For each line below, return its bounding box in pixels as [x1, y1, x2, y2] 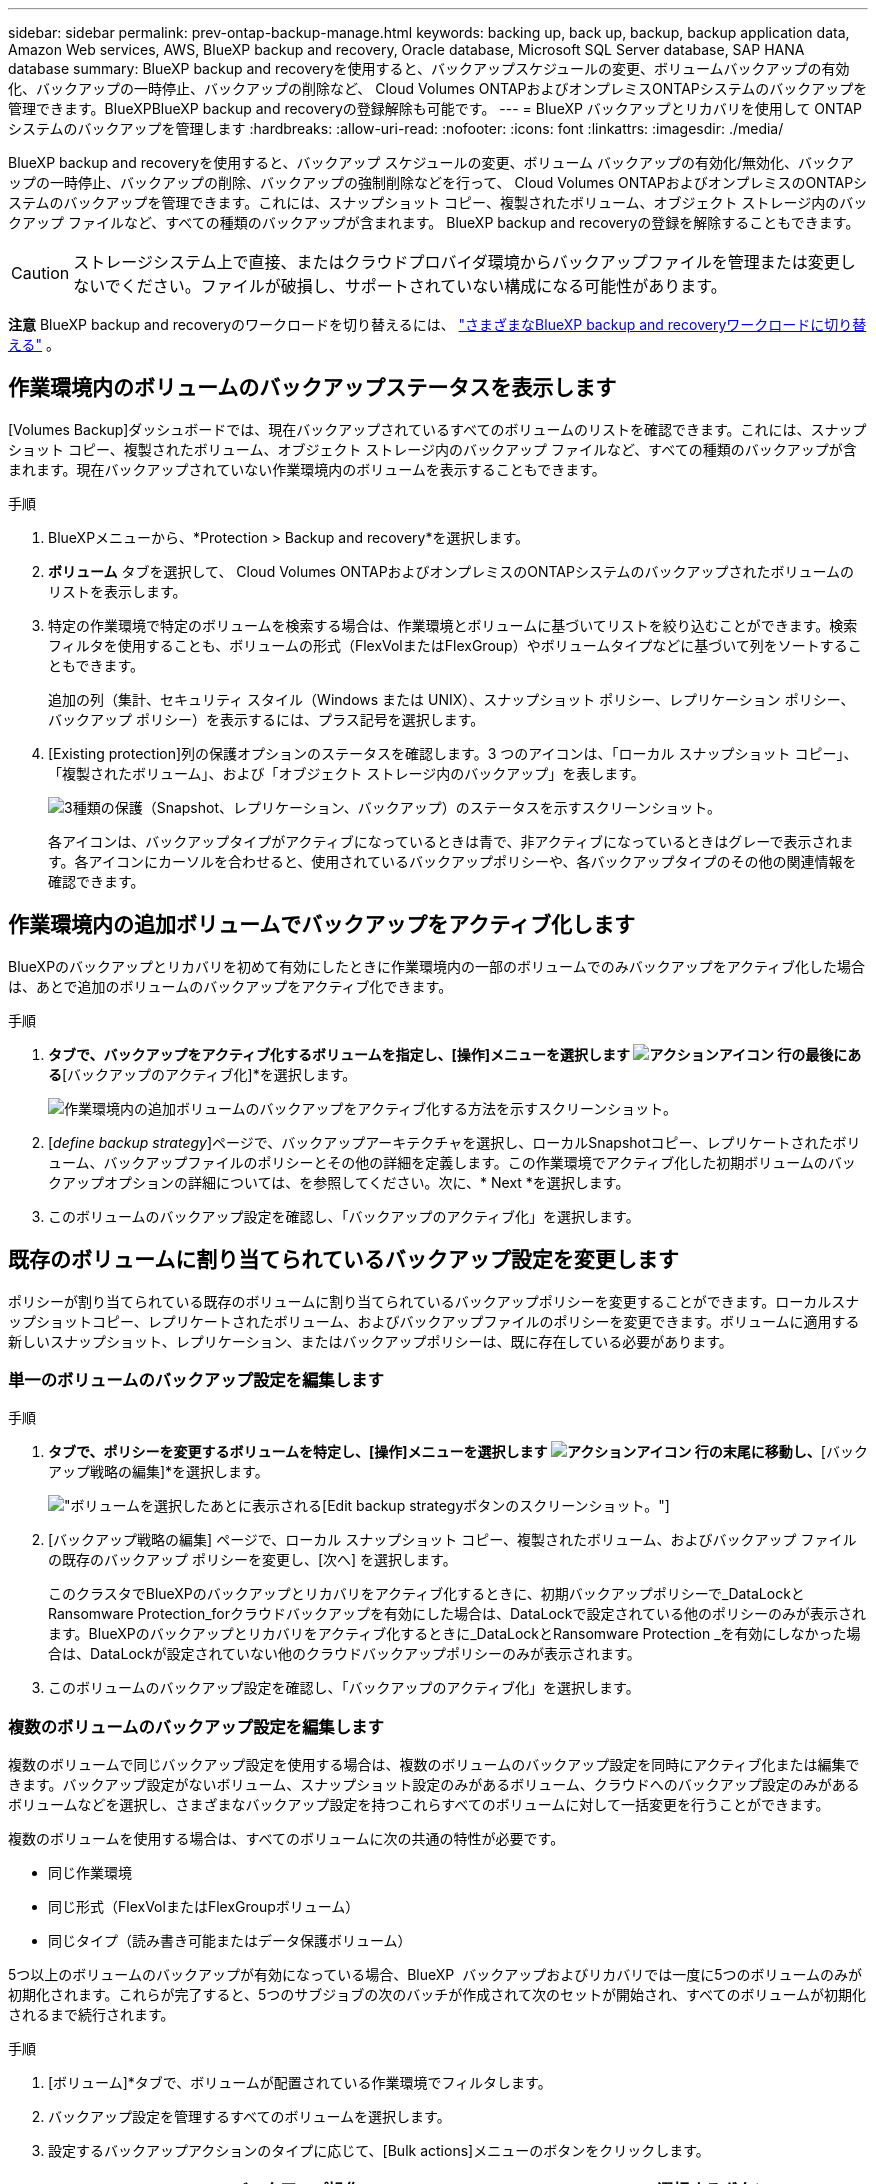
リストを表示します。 [48, 582, 187, 600]
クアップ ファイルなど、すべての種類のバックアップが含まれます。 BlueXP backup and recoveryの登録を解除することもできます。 [8, 214, 860, 231]
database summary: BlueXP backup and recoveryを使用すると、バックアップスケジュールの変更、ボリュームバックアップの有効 [8, 60, 850, 77]
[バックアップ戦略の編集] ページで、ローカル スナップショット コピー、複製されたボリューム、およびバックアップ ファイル [48, 1531, 857, 1549]
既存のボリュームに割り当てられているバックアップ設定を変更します [8, 1247, 679, 1273]
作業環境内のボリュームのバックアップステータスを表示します [8, 375, 617, 401]
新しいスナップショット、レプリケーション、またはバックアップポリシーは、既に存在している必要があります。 [8, 1332, 733, 1350]
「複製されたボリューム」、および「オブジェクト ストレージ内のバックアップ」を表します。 [48, 764, 645, 782]
